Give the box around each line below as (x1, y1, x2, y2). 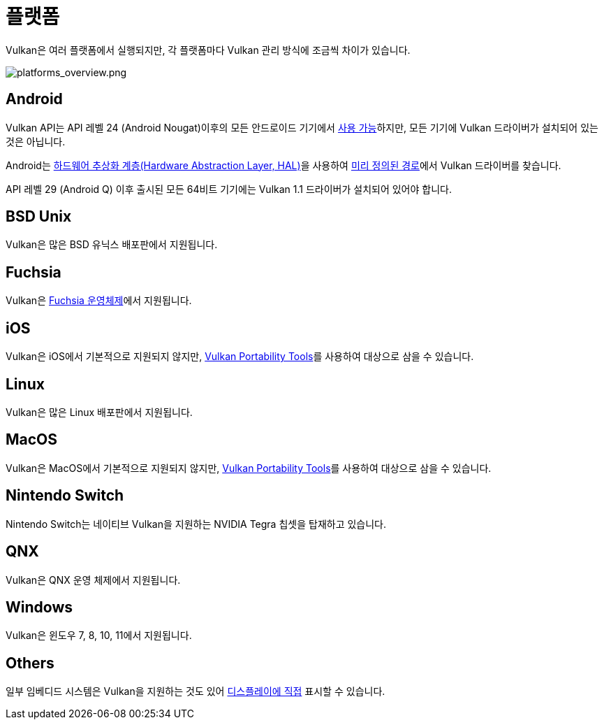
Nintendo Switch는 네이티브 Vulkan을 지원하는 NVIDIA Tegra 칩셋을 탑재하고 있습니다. (6, 517, 387, 530)
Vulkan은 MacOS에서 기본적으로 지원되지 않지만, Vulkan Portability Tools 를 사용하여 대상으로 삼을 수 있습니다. (6, 461, 492, 474)
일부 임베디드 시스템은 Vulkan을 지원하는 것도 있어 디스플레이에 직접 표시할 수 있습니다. (6, 685, 385, 698)
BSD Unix (6, 208, 72, 226)
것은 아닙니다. (6, 135, 66, 148)
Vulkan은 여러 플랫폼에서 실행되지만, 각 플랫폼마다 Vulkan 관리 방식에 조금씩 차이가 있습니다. (6, 43, 411, 56)
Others (6, 654, 54, 672)
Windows (6, 598, 73, 616)
